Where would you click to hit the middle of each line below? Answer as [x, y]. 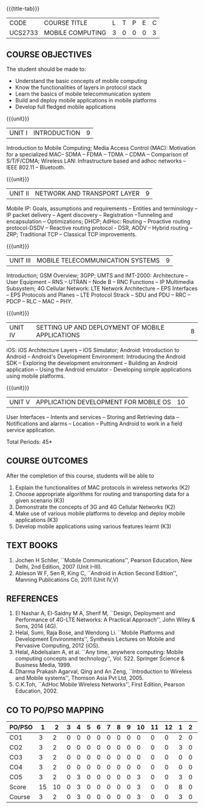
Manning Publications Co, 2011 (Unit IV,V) [67, 579]
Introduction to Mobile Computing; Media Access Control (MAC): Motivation [101, 148]
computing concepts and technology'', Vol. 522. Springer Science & [100, 659]
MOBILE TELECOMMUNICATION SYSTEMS [98, 260]
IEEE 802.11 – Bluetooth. [36, 167]
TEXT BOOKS [32, 546]
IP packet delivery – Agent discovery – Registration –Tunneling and [90, 215]
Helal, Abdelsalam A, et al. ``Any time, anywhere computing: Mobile [99, 652]
